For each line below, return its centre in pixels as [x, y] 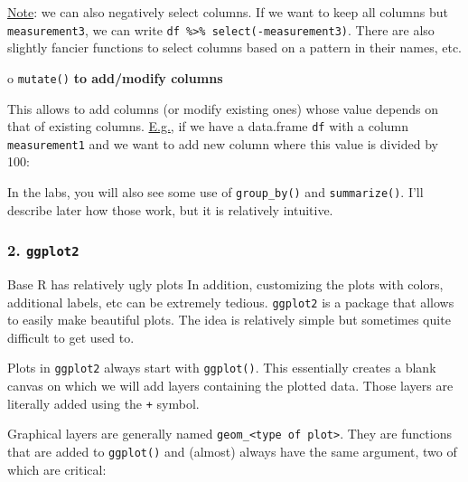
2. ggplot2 [43, 250]
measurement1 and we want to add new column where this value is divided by [223, 143]
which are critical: [57, 469]
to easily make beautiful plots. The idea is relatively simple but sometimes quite [229, 320]
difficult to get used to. [71, 337]
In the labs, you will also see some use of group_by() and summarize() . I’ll [215, 192]
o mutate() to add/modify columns [115, 77]
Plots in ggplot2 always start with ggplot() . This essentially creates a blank [222, 368]
